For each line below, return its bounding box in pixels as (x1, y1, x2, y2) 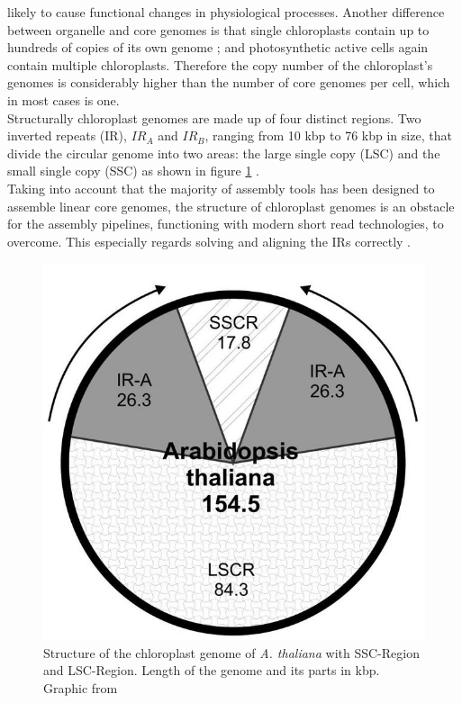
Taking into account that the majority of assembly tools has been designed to (7, 178, 435, 197)
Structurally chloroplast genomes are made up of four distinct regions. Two (7, 108, 421, 127)
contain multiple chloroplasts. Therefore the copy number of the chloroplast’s (7, 55, 433, 74)
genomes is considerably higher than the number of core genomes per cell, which (7, 73, 450, 92)
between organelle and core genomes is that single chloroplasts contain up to (7, 20, 430, 39)
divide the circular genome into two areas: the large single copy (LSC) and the (7, 143, 440, 162)
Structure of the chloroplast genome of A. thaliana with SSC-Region (43, 643, 420, 662)
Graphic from (43, 678, 118, 697)
